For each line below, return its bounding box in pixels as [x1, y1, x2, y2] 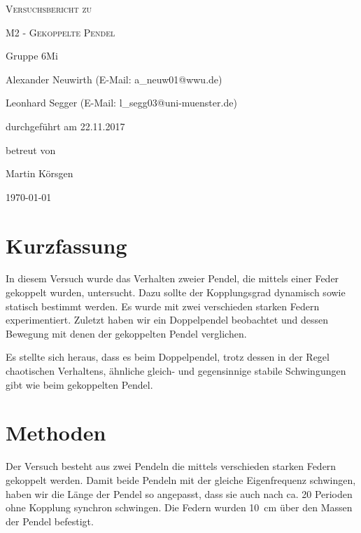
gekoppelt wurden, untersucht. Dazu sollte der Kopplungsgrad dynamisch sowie [6, 285, 346, 300]
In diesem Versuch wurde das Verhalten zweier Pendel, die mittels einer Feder [6, 271, 339, 286]
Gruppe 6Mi [6, 48, 58, 63]
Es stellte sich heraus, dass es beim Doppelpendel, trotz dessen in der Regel [6, 349, 330, 364]
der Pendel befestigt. [6, 513, 94, 528]
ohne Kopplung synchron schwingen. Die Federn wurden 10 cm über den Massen [6, 500, 353, 515]
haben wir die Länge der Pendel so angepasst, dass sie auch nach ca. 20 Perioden [6, 486, 353, 501]
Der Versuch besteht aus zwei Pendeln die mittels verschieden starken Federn [6, 459, 337, 473]
